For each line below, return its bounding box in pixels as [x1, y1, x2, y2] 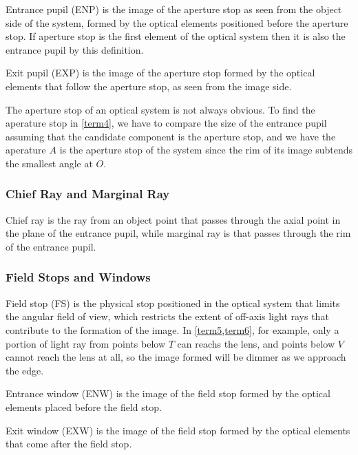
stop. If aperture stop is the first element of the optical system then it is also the [6, 29, 346, 43]
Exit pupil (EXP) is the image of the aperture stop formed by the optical [6, 65, 315, 80]
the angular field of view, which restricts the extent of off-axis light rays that [6, 309, 329, 324]
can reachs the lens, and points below [177, 336, 335, 350]
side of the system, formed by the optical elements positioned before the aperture [6, 15, 348, 30]
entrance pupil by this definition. [6, 42, 144, 56]
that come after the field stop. [6, 436, 132, 451]
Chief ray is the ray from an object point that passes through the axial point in [6, 212, 341, 226]
